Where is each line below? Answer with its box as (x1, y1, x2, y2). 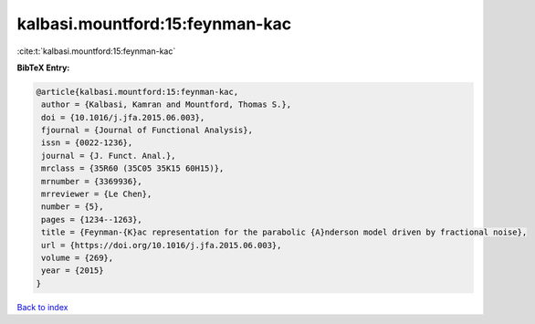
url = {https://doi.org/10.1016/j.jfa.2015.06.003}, (41, 240, 282, 250)
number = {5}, (41, 202, 104, 212)
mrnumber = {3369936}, (41, 176, 143, 186)
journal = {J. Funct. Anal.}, (41, 151, 177, 161)
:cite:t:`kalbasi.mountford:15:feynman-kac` (16, 46, 176, 57)
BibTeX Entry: (16, 62, 70, 73)
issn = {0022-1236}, (41, 138, 133, 148)
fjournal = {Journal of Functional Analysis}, (41, 125, 253, 136)
